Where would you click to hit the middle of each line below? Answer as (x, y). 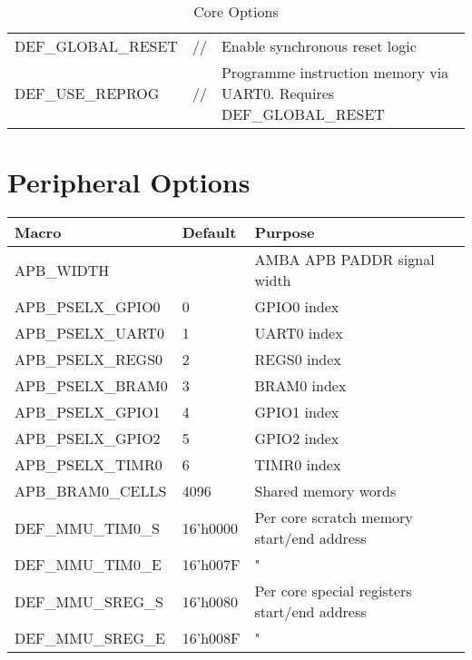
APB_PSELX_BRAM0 (91, 386)
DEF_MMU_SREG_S (89, 601)
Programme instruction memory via (335, 72)
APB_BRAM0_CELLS (91, 491)
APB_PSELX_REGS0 (89, 360)
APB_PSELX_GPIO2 (88, 438)
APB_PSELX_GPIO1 (88, 412)
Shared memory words (325, 491)
